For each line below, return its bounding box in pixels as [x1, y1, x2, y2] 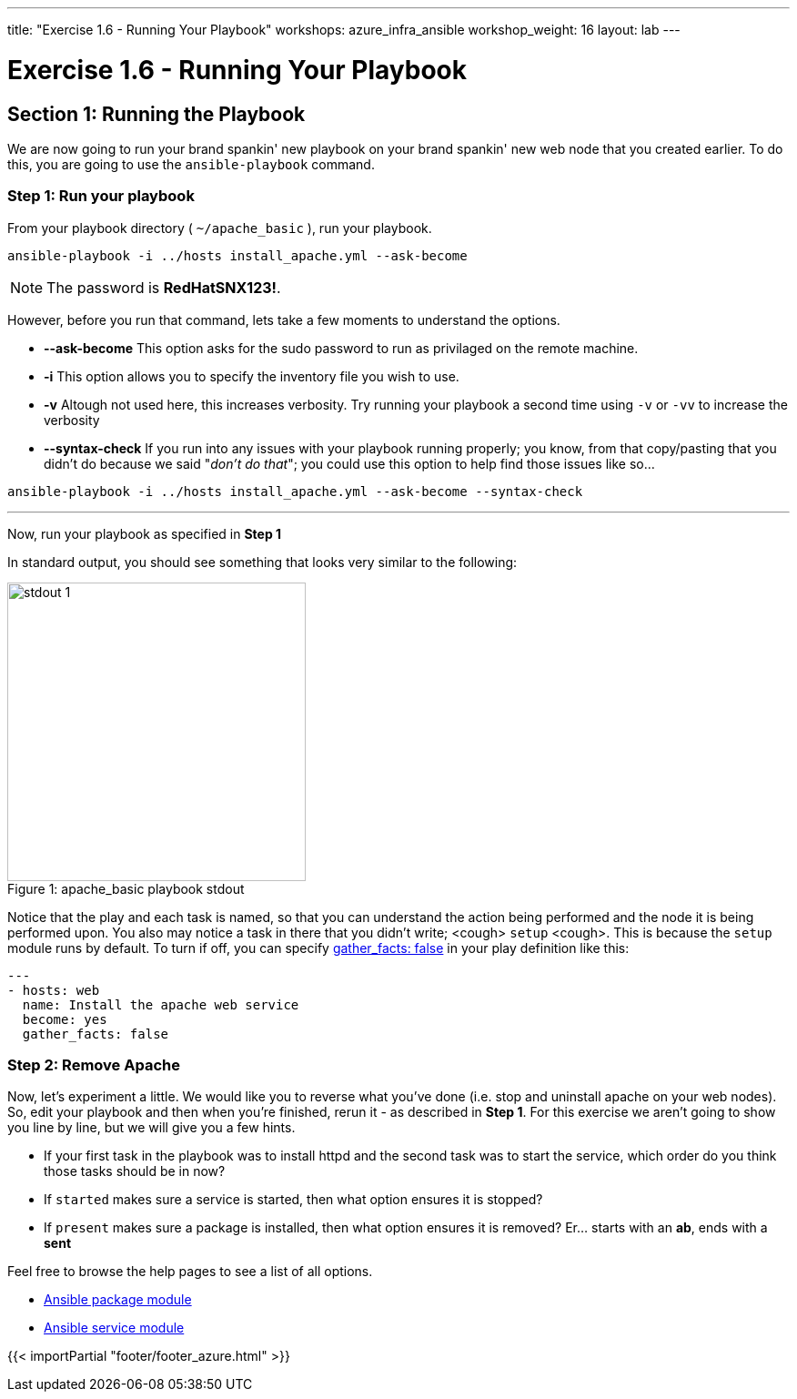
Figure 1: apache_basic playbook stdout [7, 880, 245, 897]
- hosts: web [7, 982, 100, 998]
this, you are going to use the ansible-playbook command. [7, 156, 375, 172]
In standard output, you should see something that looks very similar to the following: [7, 553, 518, 570]
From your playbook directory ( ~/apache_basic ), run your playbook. [7, 219, 432, 236]
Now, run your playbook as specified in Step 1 [7, 525, 282, 542]
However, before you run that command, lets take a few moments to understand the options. [7, 311, 560, 328]
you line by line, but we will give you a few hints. [7, 1120, 296, 1136]
